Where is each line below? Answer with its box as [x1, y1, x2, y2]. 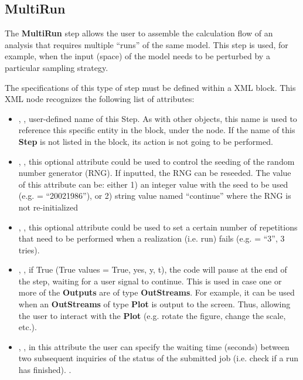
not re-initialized [18, 201, 78, 213]
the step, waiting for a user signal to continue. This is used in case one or [18, 274, 282, 287]
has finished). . [18, 364, 72, 376]
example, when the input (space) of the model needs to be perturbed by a [5, 50, 270, 62]
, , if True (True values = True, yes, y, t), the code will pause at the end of [18, 263, 287, 276]
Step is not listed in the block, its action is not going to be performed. [18, 135, 273, 147]
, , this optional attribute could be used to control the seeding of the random [18, 155, 295, 167]
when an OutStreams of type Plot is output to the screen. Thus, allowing [18, 298, 291, 310]
